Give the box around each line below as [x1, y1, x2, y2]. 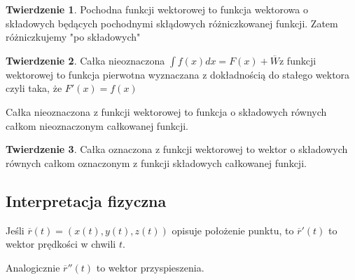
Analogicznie [6, 260, 60, 274]
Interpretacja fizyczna [6, 189, 167, 211]
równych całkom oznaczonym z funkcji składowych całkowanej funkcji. [6, 155, 307, 170]
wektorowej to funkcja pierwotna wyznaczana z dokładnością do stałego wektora [6, 67, 350, 81]
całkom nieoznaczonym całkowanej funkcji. [6, 118, 189, 133]
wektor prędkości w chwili [6, 236, 116, 251]
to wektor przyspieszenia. [96, 260, 204, 274]
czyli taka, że [6, 81, 62, 95]
